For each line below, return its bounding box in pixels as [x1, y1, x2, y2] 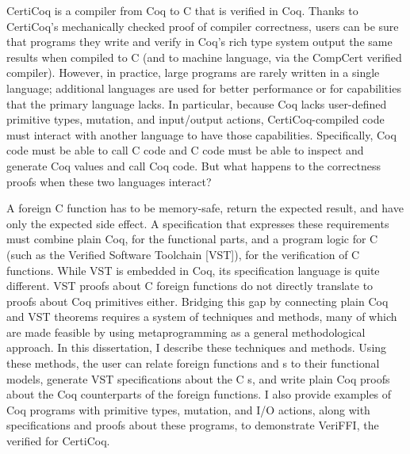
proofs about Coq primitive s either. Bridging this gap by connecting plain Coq [6, 292, 389, 309]
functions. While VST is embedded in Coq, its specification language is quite [6, 261, 380, 278]
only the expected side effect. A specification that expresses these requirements [6, 215, 389, 231]
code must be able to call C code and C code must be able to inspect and [6, 142, 364, 158]
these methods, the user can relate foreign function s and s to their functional [6, 355, 380, 372]
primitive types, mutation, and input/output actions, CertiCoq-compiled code [6, 111, 385, 128]
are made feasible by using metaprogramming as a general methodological [6, 323, 366, 340]
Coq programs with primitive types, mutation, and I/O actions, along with [6, 401, 370, 418]
